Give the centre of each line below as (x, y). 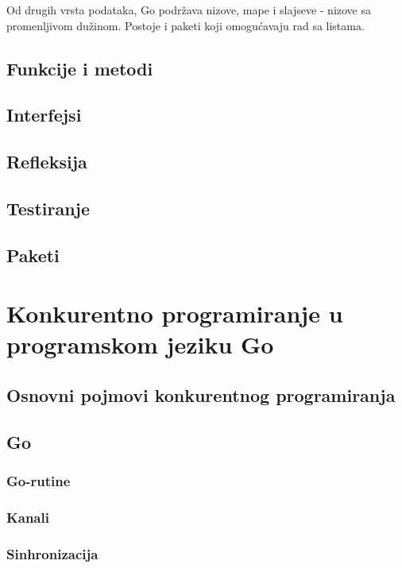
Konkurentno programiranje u (175, 313)
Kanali (28, 517)
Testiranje (48, 208)
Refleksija (47, 162)
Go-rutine (39, 481)
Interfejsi (44, 115)
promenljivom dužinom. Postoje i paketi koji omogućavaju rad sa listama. (186, 25)
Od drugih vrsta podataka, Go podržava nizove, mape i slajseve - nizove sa (189, 10)
